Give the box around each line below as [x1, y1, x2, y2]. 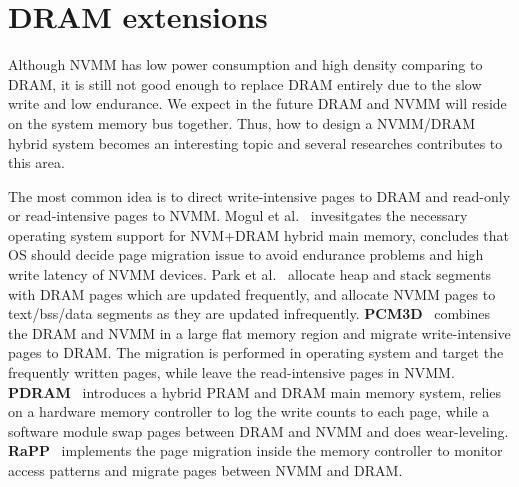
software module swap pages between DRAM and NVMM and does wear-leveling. [8, 420, 509, 441]
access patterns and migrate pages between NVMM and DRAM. [8, 460, 403, 480]
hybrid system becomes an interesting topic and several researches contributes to [8, 132, 503, 153]
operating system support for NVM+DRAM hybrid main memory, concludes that [8, 224, 510, 245]
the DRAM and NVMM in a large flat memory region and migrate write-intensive [8, 322, 511, 343]
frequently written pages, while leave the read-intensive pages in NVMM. [8, 362, 455, 383]
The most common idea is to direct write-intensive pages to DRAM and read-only [8, 185, 511, 206]
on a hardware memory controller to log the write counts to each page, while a [8, 401, 490, 422]
